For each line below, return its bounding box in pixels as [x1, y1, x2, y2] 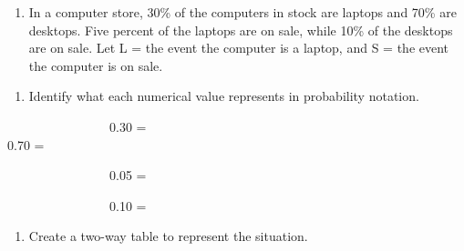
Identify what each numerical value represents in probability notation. [28, 86, 419, 105]
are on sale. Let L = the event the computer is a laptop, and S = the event [28, 38, 449, 57]
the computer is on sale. [28, 55, 163, 75]
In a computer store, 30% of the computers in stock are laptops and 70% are [28, 3, 457, 21]
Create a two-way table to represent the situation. [28, 226, 308, 246]
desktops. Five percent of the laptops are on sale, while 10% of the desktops [28, 20, 453, 39]
